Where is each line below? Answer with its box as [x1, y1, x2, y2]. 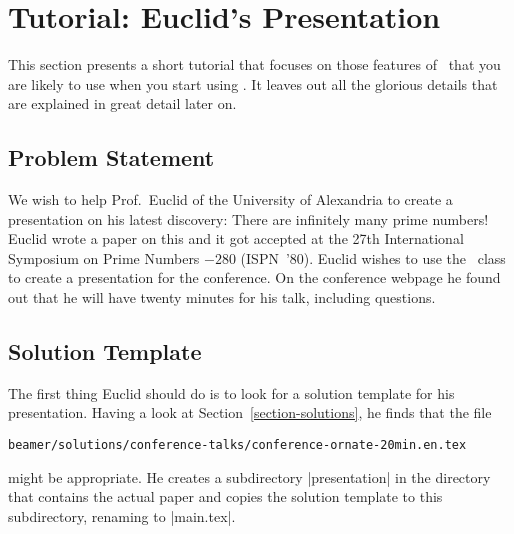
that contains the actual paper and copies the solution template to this [8, 486, 443, 507]
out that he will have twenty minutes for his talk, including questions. [8, 287, 436, 308]
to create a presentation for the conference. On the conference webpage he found [8, 267, 501, 288]
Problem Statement [8, 142, 215, 173]
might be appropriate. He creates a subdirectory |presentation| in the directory [8, 466, 491, 487]
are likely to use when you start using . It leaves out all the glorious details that [8, 73, 498, 94]
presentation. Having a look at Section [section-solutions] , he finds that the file [8, 402, 492, 423]
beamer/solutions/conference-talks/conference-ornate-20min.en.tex [8, 438, 467, 453]
